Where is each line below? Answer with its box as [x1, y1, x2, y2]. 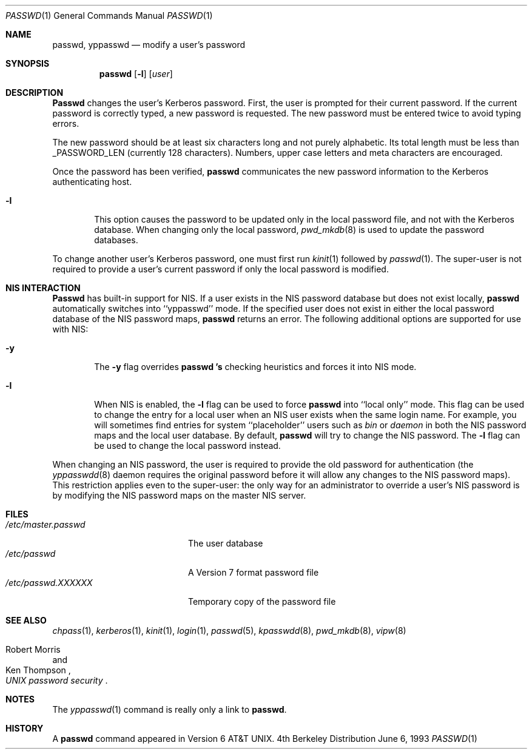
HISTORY [5, 723, 44, 733]
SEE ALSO [5, 615, 47, 625]
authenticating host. [52, 177, 132, 187]
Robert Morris [5, 644, 61, 655]
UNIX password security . [5, 675, 108, 685]
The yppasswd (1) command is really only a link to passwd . [52, 704, 287, 715]
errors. [52, 118, 79, 129]
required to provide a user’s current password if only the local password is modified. [52, 264, 389, 274]
